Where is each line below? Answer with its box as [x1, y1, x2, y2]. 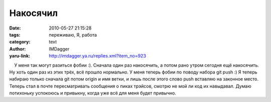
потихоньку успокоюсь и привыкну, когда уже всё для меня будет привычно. [9, 90, 177, 96]
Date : [9, 25, 21, 31]
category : [9, 39, 31, 45]
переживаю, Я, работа [49, 31, 97, 37]
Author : [9, 45, 26, 52]
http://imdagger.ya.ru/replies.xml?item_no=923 [49, 53, 147, 59]
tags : [9, 31, 21, 37]
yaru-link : [9, 53, 30, 59]
